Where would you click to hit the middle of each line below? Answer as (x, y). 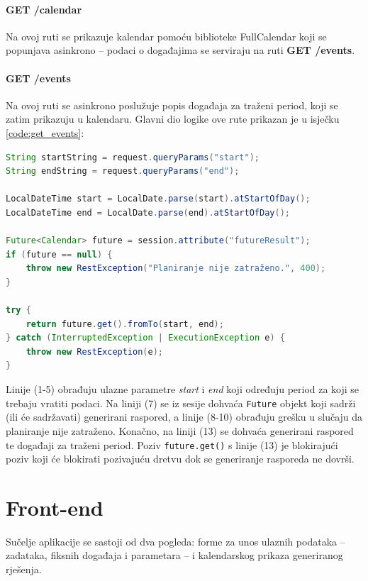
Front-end (55, 507)
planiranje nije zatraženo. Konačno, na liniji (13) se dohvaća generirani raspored (180, 430)
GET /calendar (44, 9)
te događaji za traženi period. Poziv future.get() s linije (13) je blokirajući (172, 444)
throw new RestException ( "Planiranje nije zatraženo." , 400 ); (176, 269)
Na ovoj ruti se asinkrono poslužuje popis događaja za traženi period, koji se (172, 105)
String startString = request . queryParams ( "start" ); (133, 157)
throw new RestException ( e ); (95, 352)
